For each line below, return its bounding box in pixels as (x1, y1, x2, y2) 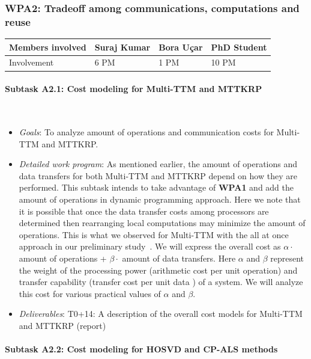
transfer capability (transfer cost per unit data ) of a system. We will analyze (19, 275, 303, 288)
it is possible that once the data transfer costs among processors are (19, 204, 269, 217)
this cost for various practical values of (19, 287, 161, 299)
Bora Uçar (159, 40, 203, 53)
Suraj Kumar (94, 40, 151, 53)
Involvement (9, 56, 54, 69)
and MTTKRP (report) (19, 319, 106, 331)
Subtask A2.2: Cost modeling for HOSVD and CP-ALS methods (5, 343, 278, 355)
